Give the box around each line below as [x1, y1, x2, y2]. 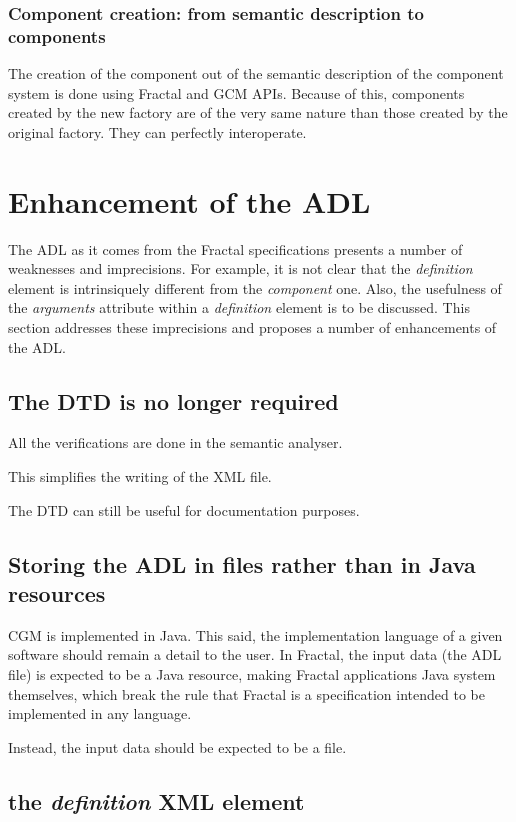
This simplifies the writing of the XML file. [8, 466, 272, 486]
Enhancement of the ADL [8, 180, 371, 221]
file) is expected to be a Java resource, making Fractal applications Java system [8, 663, 496, 684]
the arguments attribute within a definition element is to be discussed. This [8, 297, 470, 318]
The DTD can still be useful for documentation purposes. [8, 499, 360, 520]
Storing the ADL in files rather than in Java [8, 548, 476, 579]
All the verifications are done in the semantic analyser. [8, 432, 343, 453]
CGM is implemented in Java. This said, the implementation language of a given [8, 624, 503, 645]
